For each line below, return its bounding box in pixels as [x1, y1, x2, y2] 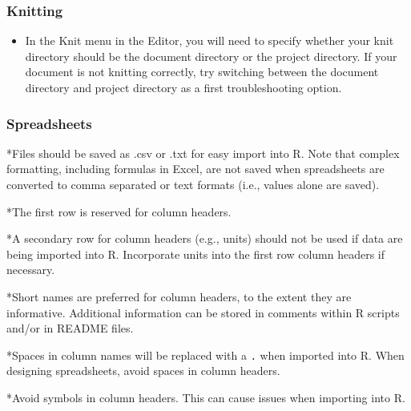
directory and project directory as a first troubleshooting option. [25, 79, 342, 95]
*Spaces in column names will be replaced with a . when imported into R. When [6, 346, 405, 363]
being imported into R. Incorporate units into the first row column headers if [6, 245, 385, 262]
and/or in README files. [6, 320, 134, 336]
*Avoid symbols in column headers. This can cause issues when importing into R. [6, 389, 405, 405]
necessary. [6, 261, 55, 278]
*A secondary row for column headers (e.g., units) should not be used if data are [6, 230, 403, 247]
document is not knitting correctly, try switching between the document [25, 63, 379, 80]
